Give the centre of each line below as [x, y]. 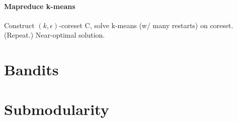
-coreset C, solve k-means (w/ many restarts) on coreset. [146, 25]
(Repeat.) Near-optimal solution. [55, 35]
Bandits [31, 70]
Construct [19, 25]
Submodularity [57, 109]
